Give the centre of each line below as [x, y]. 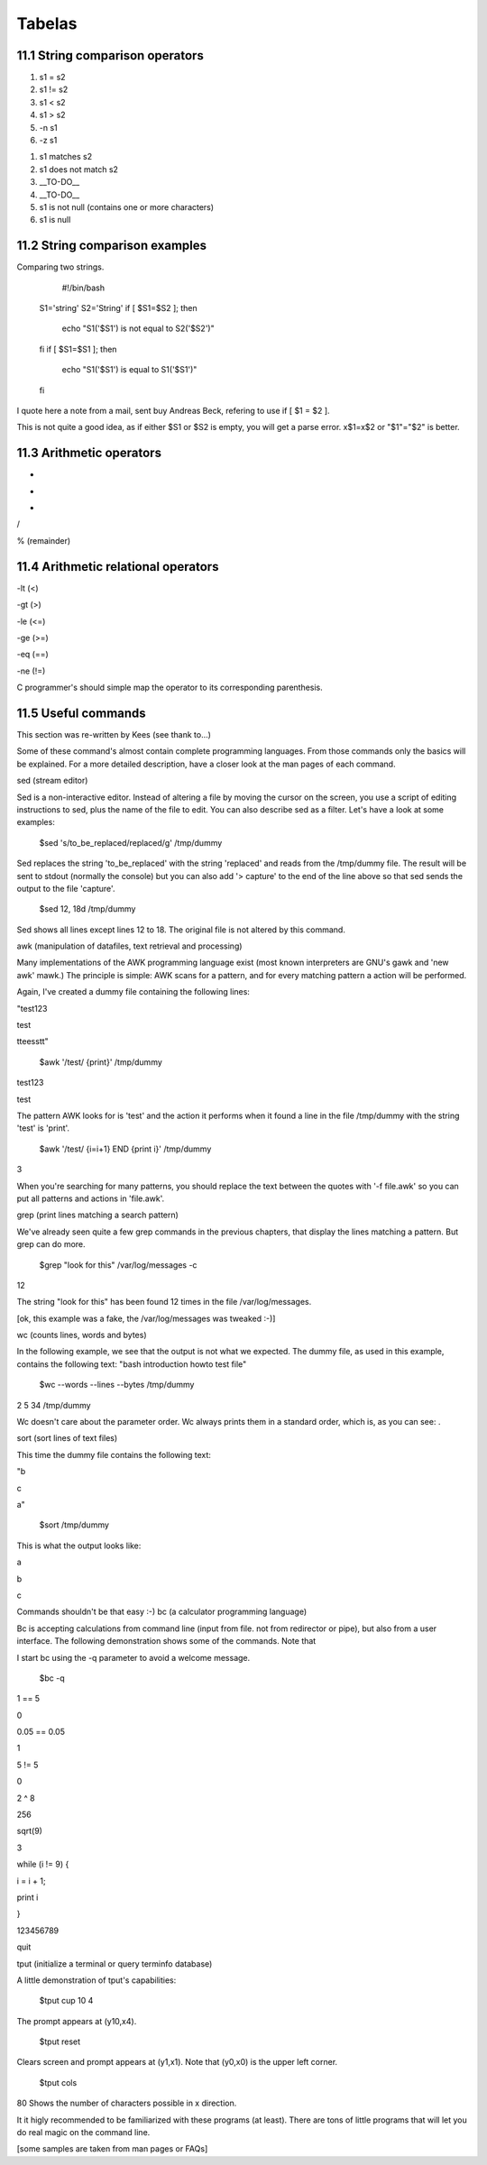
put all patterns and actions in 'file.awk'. [91, 1198]
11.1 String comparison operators [110, 55]
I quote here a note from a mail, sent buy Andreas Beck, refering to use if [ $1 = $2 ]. [173, 411]
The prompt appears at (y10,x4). [77, 2021]
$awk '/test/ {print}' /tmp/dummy [101, 1062]
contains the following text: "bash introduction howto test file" [132, 1364]
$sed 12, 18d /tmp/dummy [87, 909]
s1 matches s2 [66, 157]
